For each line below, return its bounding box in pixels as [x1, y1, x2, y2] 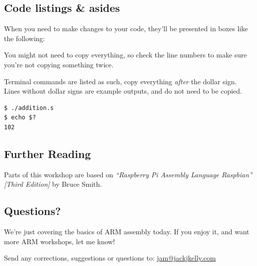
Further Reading [4, 146, 91, 161]
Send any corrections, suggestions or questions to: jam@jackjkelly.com [4, 253, 216, 263]
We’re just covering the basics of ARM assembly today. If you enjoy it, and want [4, 226, 250, 237]
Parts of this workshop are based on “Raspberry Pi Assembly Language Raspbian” [4, 169, 253, 179]
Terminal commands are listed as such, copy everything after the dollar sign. [4, 76, 237, 86]
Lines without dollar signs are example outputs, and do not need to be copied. [4, 86, 242, 96]
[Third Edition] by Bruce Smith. [4, 179, 102, 189]
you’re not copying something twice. [4, 59, 114, 69]
